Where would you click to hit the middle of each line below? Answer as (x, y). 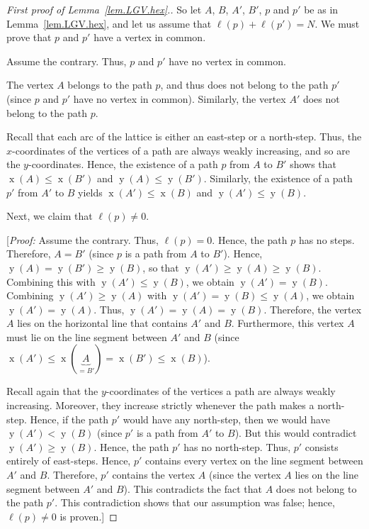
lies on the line (327, 475)
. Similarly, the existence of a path (278, 178)
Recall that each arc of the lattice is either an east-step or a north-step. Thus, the (184, 137)
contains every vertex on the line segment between (254, 461)
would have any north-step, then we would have (226, 419)
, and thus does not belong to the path (244, 85)
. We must (337, 23)
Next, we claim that (50, 216)
